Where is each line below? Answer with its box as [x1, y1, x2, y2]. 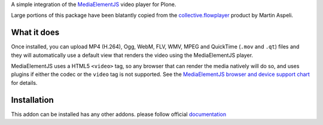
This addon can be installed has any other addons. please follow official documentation [11, 111, 227, 118]
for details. [11, 79, 38, 86]
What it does [11, 28, 60, 38]
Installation [11, 94, 54, 105]
